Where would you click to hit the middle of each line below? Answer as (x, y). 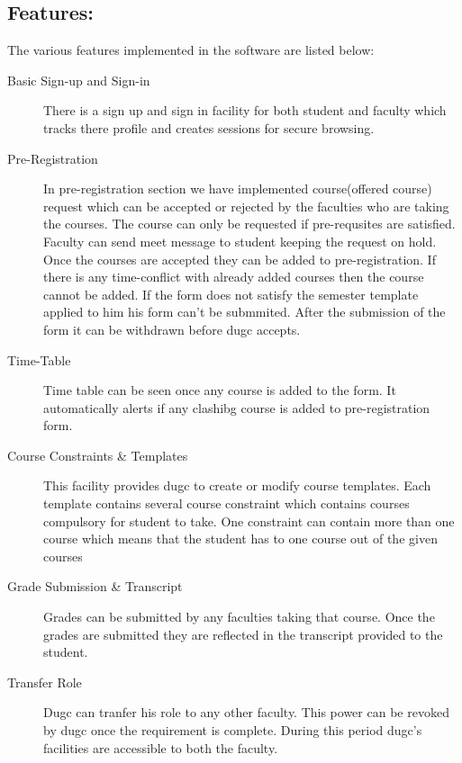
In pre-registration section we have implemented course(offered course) (238, 189)
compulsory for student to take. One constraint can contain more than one (249, 521)
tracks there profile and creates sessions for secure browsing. (209, 127)
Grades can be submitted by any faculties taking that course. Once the (239, 617)
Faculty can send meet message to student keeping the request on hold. (240, 241)
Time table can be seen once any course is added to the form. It (220, 390)
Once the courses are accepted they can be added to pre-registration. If (240, 259)
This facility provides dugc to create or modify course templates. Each (237, 485)
